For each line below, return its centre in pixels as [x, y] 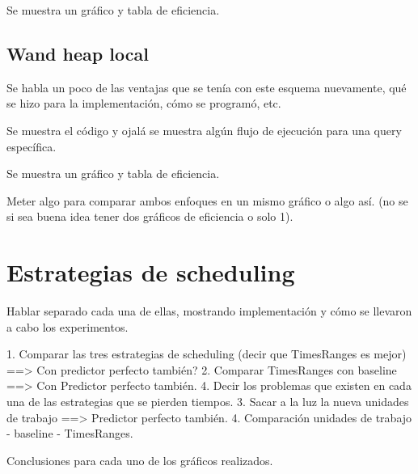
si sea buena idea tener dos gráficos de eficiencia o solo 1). [150, 216]
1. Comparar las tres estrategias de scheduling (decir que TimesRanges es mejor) [207, 354]
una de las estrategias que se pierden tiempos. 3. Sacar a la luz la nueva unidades [208, 402]
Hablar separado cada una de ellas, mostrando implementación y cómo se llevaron [209, 311]
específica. [32, 146]
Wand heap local [78, 53]
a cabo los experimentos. [68, 326]
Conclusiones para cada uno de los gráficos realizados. [140, 460]
